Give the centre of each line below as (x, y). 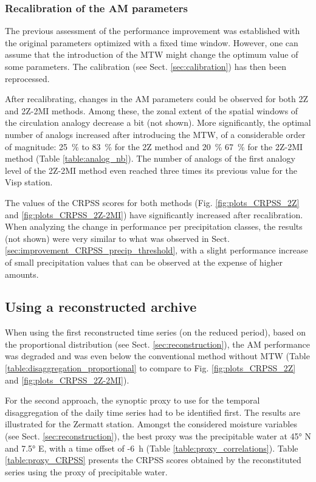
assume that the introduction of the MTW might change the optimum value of (152, 54)
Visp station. (29, 182)
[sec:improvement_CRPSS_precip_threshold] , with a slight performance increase (156, 250)
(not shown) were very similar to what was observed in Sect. (117, 238)
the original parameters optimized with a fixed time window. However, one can (152, 42)
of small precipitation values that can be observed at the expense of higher (144, 262)
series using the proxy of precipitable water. (86, 471)
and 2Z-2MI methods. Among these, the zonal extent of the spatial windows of (152, 110)
